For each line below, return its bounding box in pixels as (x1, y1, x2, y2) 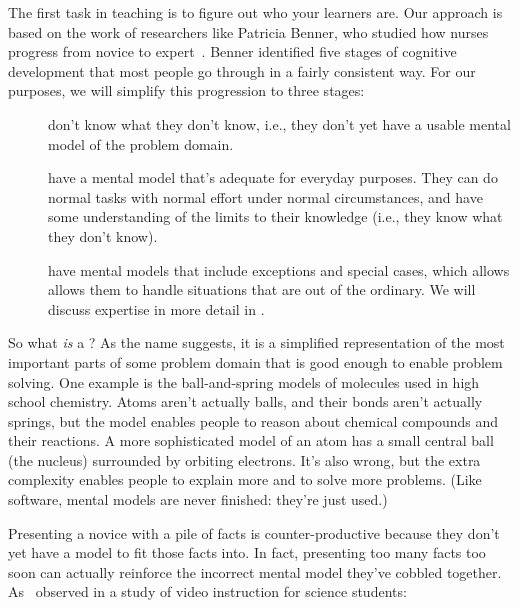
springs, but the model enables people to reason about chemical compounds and (8, 410, 499, 431)
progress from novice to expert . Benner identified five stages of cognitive (8, 41, 457, 62)
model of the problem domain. (48, 133, 234, 154)
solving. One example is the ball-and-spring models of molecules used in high (8, 371, 480, 392)
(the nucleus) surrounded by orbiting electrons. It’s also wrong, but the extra (8, 449, 481, 470)
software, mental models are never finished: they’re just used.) (8, 489, 388, 510)
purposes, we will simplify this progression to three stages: (8, 80, 365, 101)
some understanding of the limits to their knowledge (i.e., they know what (48, 206, 503, 227)
